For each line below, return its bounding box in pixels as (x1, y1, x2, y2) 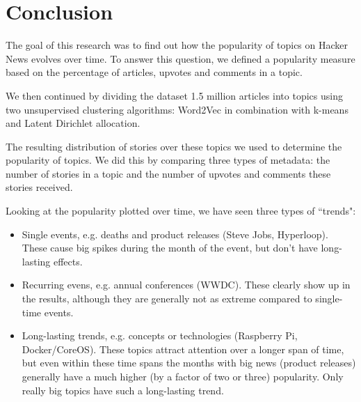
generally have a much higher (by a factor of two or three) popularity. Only (22, 369, 344, 383)
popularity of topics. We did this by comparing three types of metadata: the (6, 153, 330, 167)
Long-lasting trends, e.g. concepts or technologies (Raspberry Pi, (22, 328, 298, 343)
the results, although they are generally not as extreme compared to (22, 291, 312, 306)
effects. (53, 254, 83, 268)
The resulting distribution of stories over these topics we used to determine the (6, 139, 342, 153)
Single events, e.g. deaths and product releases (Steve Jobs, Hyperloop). (22, 226, 328, 241)
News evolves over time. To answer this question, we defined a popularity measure (6, 51, 355, 65)
